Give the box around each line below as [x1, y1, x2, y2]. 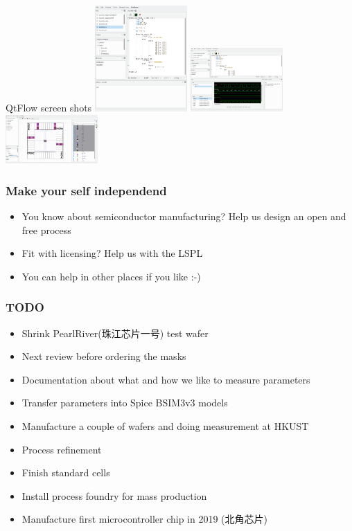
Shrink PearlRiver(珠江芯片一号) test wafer [21, 325, 209, 340]
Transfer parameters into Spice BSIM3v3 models [21, 395, 228, 410]
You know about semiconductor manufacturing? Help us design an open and [21, 208, 346, 223]
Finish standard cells [21, 465, 110, 480]
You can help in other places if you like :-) [21, 269, 201, 283]
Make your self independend [6, 181, 167, 199]
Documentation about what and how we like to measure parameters [21, 372, 310, 386]
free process [21, 222, 71, 237]
